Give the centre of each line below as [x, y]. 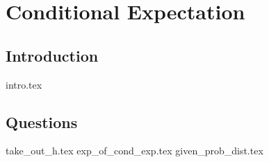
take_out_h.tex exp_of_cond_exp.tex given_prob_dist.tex [134, 151]
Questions [42, 121]
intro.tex [24, 84]
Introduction [52, 55]
